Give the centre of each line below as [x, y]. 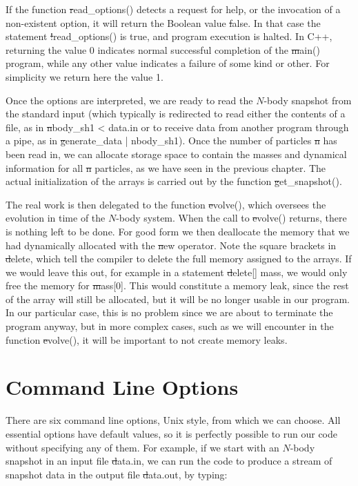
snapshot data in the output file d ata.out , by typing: [117, 474]
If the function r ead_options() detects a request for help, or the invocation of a [173, 9]
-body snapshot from [308, 100]
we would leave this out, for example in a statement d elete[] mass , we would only [177, 272]
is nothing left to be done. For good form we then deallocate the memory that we [178, 231]
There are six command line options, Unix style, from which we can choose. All [173, 420]
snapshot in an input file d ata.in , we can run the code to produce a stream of [169, 461]
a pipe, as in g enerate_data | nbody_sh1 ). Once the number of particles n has [171, 140]
